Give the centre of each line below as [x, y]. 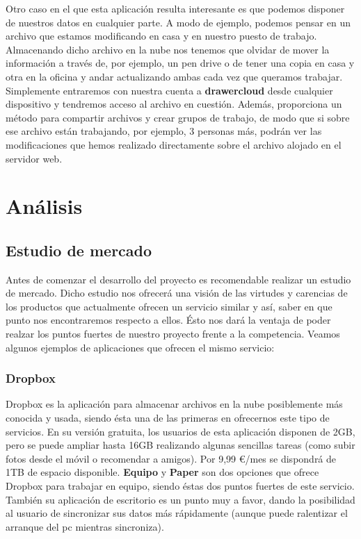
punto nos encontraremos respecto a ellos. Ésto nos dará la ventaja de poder [168, 320]
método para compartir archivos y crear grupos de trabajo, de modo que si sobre [178, 117]
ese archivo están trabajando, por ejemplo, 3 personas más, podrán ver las [164, 131]
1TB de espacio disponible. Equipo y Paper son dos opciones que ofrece [162, 472]
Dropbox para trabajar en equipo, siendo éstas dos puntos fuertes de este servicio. [180, 486]
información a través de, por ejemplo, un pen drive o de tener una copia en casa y [180, 63]
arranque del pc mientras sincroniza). [85, 526]
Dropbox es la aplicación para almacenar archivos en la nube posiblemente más [174, 404]
